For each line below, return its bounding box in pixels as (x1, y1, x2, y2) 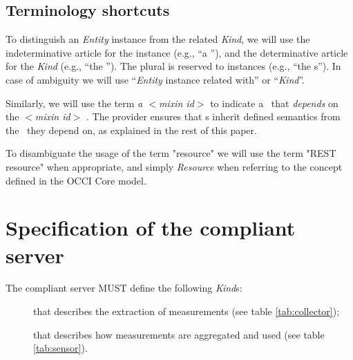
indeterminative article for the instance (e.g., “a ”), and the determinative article (6, 45, 348, 59)
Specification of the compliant (6, 214, 296, 242)
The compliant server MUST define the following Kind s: (6, 281, 242, 295)
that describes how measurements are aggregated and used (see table (33, 327, 325, 341)
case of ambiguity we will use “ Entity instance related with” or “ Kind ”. (6, 72, 305, 86)
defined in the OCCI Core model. (6, 173, 146, 187)
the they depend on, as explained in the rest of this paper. (6, 122, 257, 137)
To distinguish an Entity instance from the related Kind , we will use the (6, 32, 310, 46)
